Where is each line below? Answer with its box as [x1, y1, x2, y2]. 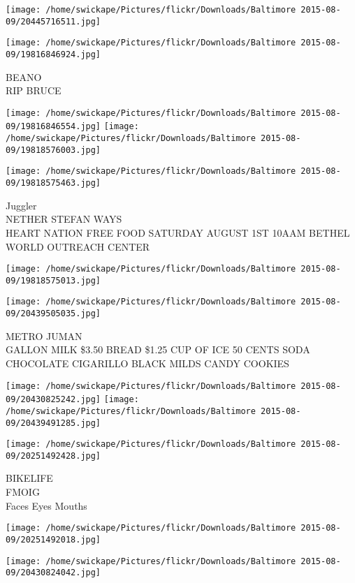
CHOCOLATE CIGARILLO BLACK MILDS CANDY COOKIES [6, 355, 289, 370]
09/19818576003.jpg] [6, 145, 101, 155]
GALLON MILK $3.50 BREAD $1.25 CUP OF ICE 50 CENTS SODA [6, 342, 310, 357]
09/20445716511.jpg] [6, 16, 101, 27]
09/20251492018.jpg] [6, 534, 101, 545]
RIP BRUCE [6, 83, 61, 98]
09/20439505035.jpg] [6, 309, 101, 319]
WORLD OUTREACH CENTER [6, 239, 150, 253]
